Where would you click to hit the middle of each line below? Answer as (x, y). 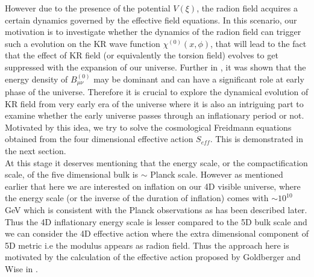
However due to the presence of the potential (88, 8)
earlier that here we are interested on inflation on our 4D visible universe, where (153, 186)
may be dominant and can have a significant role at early (199, 79)
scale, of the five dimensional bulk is (72, 174)
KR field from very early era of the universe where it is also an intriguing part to (154, 103)
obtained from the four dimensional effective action (99, 139)
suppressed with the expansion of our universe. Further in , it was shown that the (155, 67)
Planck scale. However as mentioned (217, 174)
